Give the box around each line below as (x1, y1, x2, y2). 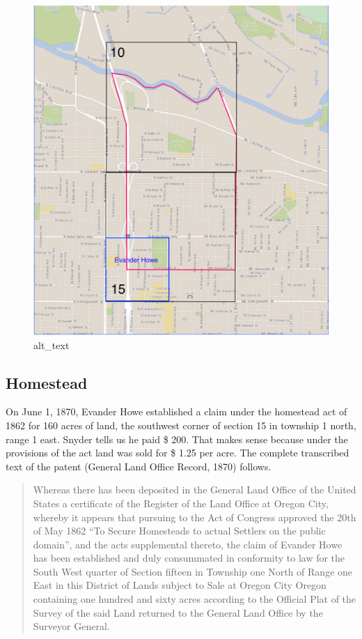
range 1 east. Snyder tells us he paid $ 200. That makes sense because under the (6, 431, 348, 446)
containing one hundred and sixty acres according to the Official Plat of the (33, 592, 356, 606)
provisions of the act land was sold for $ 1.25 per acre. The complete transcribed (6, 445, 349, 460)
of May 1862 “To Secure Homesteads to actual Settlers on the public (33, 523, 326, 538)
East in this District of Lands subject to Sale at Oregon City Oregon (33, 578, 326, 592)
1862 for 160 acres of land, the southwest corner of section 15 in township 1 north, (6, 417, 356, 432)
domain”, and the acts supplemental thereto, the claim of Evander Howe (33, 537, 343, 551)
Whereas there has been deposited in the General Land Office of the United (33, 482, 356, 497)
